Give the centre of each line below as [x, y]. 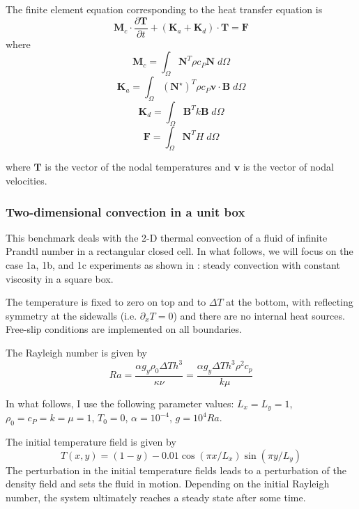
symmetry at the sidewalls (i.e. [71, 315]
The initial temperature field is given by [91, 442]
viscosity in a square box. [60, 278]
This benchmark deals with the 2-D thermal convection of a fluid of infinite [167, 237]
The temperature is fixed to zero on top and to [106, 302]
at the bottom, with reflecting [290, 302]
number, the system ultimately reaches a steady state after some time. [156, 497]
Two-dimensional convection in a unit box [125, 211]
